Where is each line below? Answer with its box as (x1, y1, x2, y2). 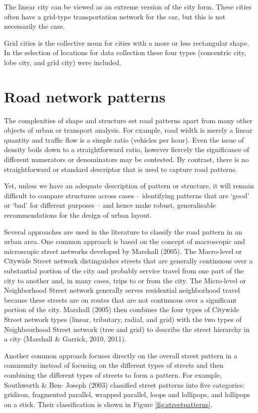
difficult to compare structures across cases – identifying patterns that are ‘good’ (4, 190, 250, 200)
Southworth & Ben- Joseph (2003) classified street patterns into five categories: (4, 379, 245, 390)
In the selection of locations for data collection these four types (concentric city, (4, 47, 247, 58)
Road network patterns (4, 86, 166, 106)
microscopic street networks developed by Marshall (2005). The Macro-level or (4, 246, 242, 256)
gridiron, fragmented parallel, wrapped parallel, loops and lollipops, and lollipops (4, 389, 251, 400)
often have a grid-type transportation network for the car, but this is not (4, 11, 226, 21)
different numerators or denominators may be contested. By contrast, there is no (4, 154, 249, 165)
